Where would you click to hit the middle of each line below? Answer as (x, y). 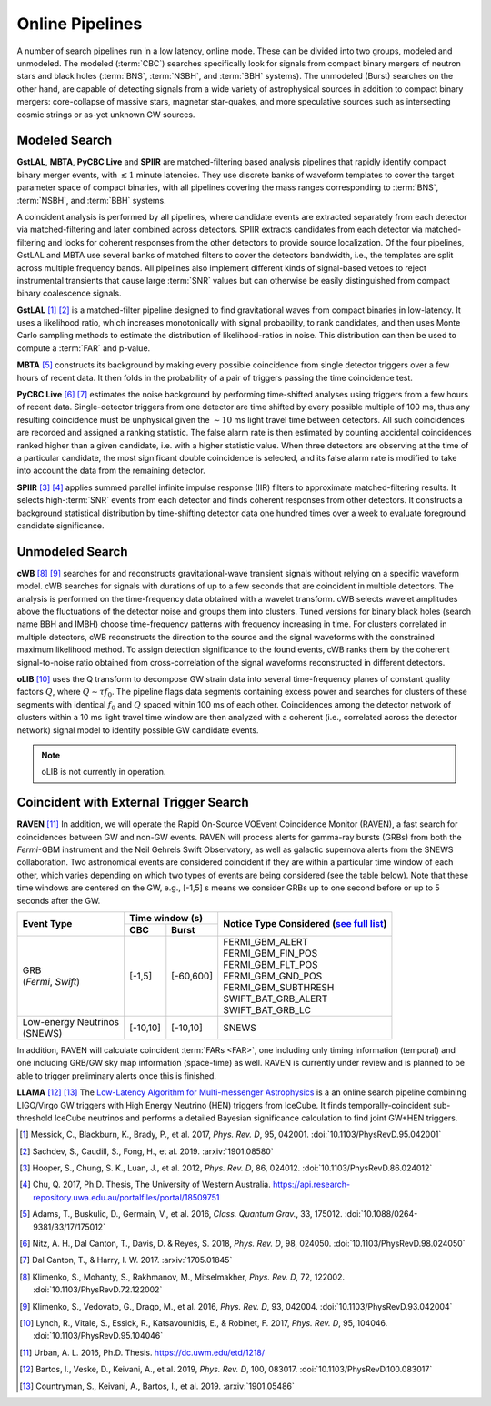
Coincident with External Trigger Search (133, 803)
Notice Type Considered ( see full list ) (305, 924)
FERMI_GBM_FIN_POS (271, 953)
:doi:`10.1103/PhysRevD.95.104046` (98, 1336)
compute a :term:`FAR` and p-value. (84, 348)
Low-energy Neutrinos (71, 1021)
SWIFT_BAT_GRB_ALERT (276, 999)
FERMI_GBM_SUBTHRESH (279, 987)
